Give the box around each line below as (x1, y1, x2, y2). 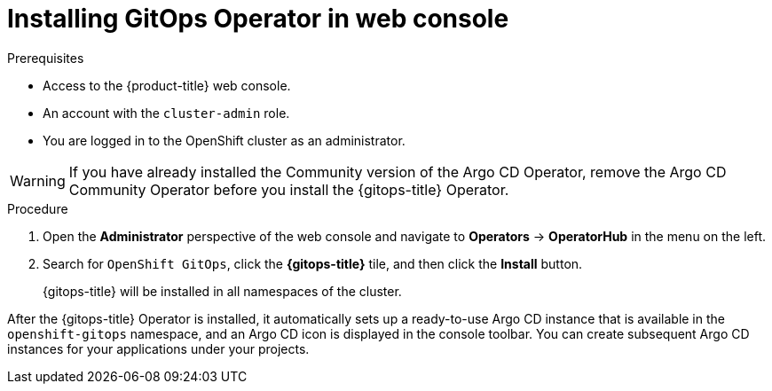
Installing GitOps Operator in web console (7, 4, 509, 34)
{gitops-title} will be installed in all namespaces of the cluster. (43, 283, 402, 299)
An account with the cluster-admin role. (43, 105, 290, 121)
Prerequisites (7, 50, 84, 66)
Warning (10, 171, 66, 190)
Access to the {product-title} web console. (43, 77, 291, 93)
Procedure (7, 200, 68, 216)
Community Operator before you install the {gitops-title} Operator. (68, 180, 509, 199)
